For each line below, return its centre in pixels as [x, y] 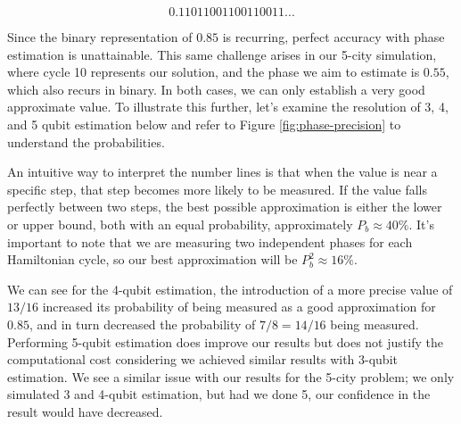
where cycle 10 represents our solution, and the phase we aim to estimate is [214, 72]
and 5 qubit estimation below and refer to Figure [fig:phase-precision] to [204, 124]
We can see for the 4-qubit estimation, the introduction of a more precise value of [230, 289]
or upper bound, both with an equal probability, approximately [180, 224]
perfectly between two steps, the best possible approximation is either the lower [225, 207]
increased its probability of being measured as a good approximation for [239, 307]
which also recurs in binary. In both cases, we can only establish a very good [216, 89]
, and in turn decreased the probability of [142, 324]
